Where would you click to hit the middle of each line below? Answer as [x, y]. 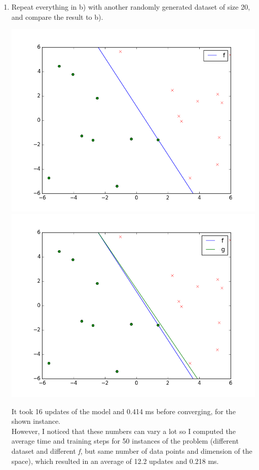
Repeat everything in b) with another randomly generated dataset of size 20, [131, 7]
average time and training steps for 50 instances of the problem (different [125, 441]
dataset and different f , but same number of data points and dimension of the [132, 451]
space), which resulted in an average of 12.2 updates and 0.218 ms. [115, 461]
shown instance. [36, 421]
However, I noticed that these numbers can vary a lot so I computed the [123, 431]
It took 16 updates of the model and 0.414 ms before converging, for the [123, 411]
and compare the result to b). [57, 16]
